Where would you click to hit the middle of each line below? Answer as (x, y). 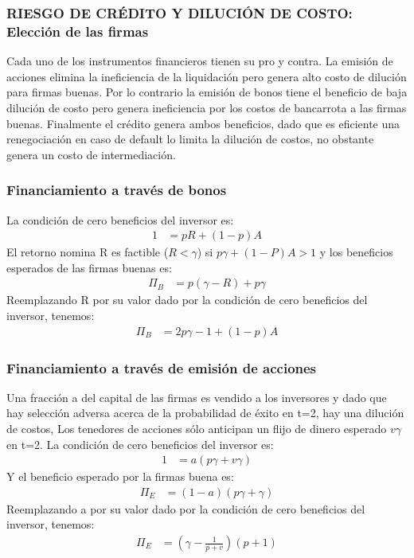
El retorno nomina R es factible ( (88, 252)
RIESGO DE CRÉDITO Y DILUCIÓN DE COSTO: (180, 12)
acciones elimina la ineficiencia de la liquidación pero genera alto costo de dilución (207, 76)
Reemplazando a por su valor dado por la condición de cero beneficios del (186, 508)
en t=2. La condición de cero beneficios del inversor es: (140, 444)
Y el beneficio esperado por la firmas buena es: (120, 476)
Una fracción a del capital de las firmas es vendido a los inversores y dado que (197, 397)
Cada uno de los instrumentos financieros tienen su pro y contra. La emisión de (200, 61)
